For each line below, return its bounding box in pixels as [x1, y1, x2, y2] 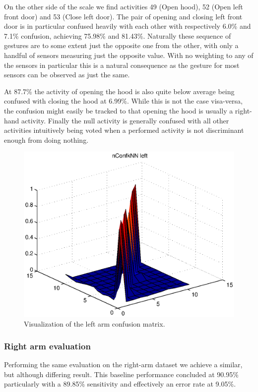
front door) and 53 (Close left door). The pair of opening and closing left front [4, 11, 243, 21]
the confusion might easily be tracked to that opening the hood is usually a [4, 105, 233, 115]
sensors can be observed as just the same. [4, 69, 130, 80]
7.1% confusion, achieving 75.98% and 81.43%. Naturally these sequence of [4, 30, 231, 41]
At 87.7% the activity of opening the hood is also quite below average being [4, 86, 235, 96]
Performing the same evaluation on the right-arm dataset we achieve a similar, [4, 359, 243, 370]
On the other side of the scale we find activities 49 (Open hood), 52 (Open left [4, 1, 243, 11]
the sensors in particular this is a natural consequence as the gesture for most [4, 59, 240, 70]
